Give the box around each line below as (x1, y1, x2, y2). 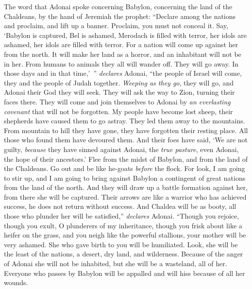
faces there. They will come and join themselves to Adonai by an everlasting (4, 96, 231, 106)
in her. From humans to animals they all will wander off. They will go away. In (4, 58, 239, 68)
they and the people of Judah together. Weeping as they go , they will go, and (4, 77, 234, 87)
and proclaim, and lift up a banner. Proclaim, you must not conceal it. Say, (4, 20, 229, 31)
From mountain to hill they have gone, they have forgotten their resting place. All (4, 125, 248, 135)
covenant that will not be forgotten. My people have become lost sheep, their (4, 106, 233, 116)
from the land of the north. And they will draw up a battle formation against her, (4, 182, 248, 192)
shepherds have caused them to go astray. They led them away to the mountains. (4, 116, 245, 126)
